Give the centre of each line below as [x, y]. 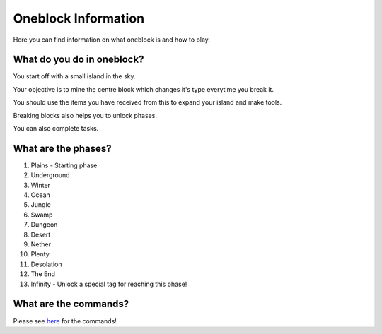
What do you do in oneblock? [79, 60]
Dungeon [44, 225]
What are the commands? [71, 304]
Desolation [46, 264]
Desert [41, 234]
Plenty [40, 254]
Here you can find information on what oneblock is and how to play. [111, 40]
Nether [41, 244]
